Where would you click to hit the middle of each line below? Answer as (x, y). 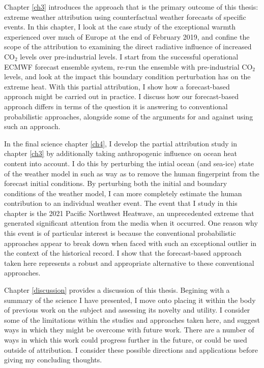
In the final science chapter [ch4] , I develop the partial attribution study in (121, 143)
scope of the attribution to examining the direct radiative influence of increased (128, 47)
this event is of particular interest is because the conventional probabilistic (120, 233)
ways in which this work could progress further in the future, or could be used (126, 340)
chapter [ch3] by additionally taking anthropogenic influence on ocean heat (121, 153)
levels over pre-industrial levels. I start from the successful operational (129, 56)
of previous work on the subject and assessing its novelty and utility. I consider (127, 310)
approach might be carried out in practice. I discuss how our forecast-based (122, 96)
